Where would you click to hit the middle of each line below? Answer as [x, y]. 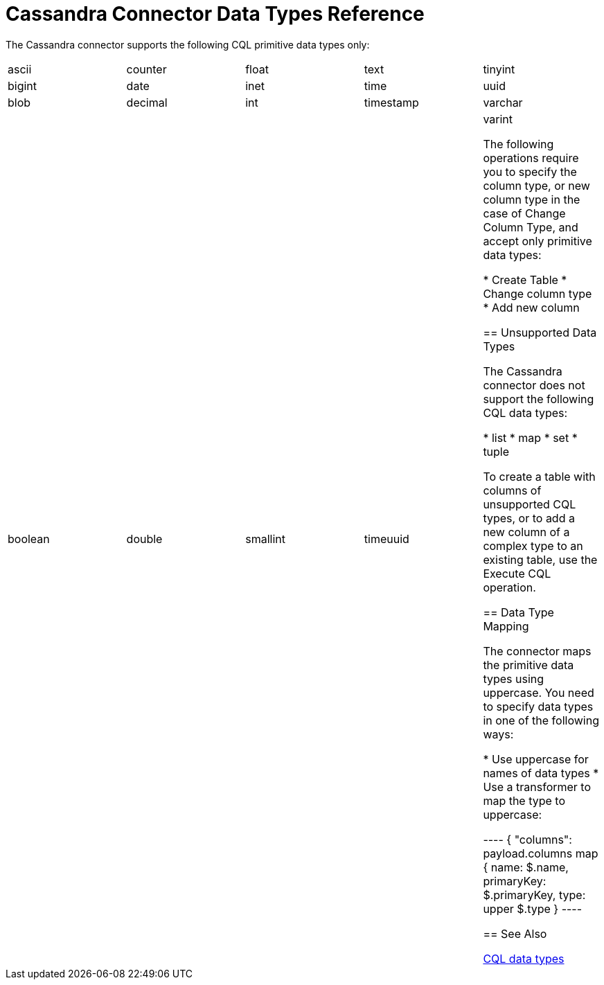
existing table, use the [540, 559]
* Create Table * [525, 279]
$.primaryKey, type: [534, 895]
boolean [29, 539]
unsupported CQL [530, 504]
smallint [265, 539]
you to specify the [530, 171]
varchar [503, 102]
